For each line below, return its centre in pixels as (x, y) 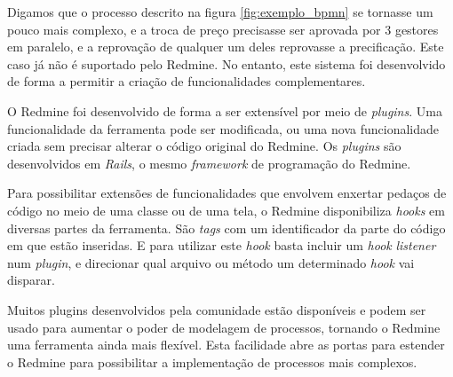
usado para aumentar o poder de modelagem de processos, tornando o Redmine (224, 327)
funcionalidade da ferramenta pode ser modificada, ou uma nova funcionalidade (223, 128)
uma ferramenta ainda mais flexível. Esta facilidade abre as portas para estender (226, 345)
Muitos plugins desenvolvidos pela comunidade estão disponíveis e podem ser (217, 309)
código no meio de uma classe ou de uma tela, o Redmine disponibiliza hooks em (226, 210)
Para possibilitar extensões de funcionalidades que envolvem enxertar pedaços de (227, 193)
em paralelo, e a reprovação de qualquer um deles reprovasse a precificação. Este (226, 47)
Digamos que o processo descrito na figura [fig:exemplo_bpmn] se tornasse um (220, 12)
